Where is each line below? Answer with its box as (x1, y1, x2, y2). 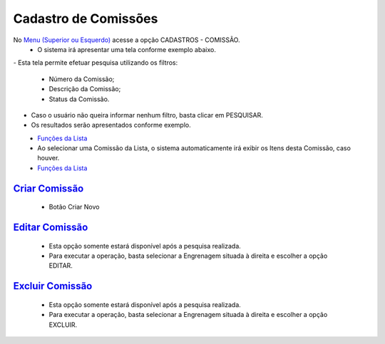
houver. (37, 154, 60, 162)
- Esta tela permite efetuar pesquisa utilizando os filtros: (13, 58, 178, 67)
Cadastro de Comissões (13, 11, 158, 26)
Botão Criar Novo (48, 203, 100, 212)
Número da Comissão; (48, 75, 115, 83)
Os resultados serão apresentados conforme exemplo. (31, 121, 192, 130)
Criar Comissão (13, 182, 84, 194)
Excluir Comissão (13, 280, 93, 292)
